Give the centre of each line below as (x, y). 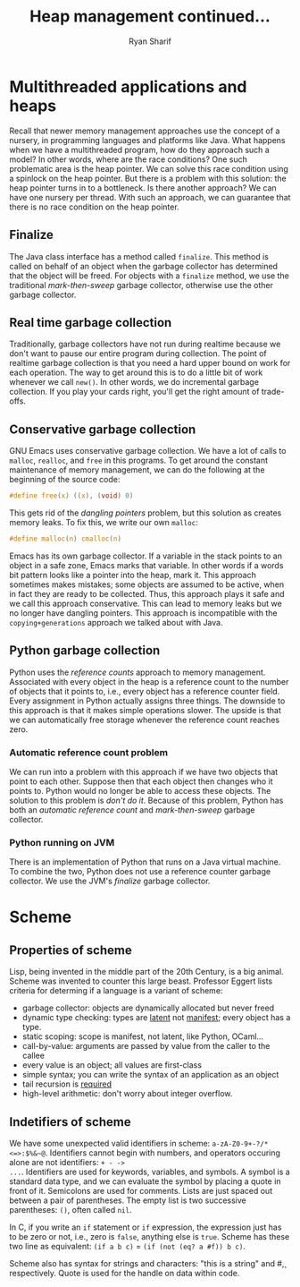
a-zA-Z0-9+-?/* (240, 1144)
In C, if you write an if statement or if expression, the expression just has (146, 1227)
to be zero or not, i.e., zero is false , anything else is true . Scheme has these (150, 1237)
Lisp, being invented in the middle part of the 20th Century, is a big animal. (146, 972)
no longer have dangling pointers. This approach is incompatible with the (143, 613)
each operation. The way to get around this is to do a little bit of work (136, 372)
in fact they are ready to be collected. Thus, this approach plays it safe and (147, 593)
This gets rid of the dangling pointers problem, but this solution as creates (146, 513)
